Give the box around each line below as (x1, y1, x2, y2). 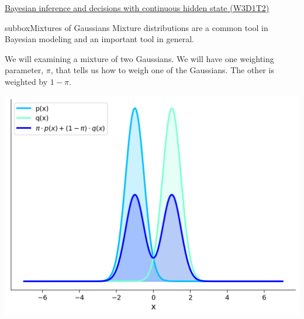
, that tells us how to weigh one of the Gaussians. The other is (50, 64, 274, 76)
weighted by (5, 75, 48, 87)
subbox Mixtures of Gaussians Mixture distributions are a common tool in (5, 21, 268, 33)
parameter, (5, 64, 44, 76)
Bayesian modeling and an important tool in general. (5, 33, 194, 45)
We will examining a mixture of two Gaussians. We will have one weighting (5, 52, 274, 64)
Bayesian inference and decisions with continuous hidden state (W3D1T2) (5, 2, 270, 13)
